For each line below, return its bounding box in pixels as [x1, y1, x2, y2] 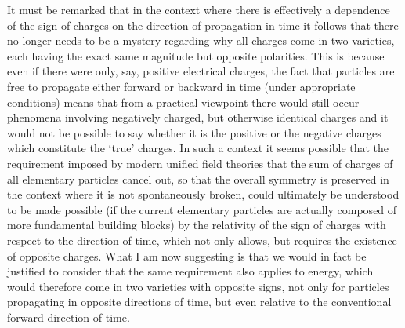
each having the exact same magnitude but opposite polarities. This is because [7, 47, 385, 64]
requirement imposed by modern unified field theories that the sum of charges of [7, 155, 393, 171]
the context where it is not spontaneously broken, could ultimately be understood [7, 186, 400, 202]
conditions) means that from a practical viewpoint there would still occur [7, 93, 360, 110]
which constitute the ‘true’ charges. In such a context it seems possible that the [7, 140, 389, 156]
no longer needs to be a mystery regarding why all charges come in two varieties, [7, 32, 395, 49]
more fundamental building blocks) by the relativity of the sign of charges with [7, 217, 386, 233]
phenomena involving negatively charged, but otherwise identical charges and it [7, 109, 389, 126]
